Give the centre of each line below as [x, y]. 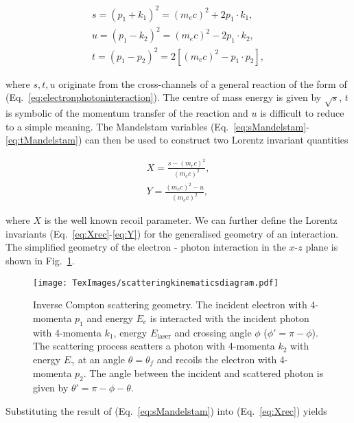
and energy [110, 318]
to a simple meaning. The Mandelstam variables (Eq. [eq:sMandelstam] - [157, 126]
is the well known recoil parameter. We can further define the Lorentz [191, 220]
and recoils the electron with [217, 359]
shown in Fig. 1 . [40, 261]
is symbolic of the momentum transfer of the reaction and [127, 112]
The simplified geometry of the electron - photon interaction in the [146, 247]
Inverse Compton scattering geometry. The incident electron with [170, 305]
